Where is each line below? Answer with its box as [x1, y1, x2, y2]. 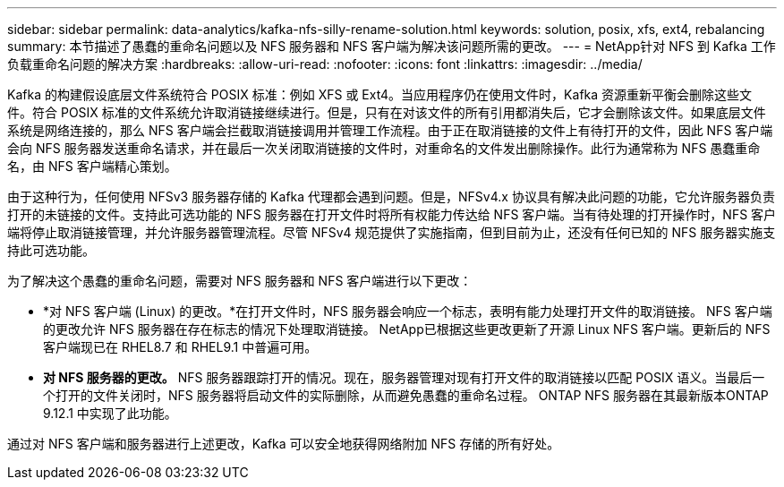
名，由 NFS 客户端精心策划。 [7, 158, 177, 174]
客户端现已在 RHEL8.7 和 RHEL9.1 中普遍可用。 [43, 339, 318, 355]
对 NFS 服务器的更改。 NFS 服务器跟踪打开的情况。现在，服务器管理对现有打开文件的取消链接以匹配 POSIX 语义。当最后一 [43, 370, 765, 385]
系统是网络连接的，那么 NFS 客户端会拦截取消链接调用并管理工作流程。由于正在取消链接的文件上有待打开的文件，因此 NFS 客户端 [7, 123, 773, 138]
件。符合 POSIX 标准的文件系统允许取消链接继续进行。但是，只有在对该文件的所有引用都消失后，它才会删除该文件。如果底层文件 [7, 105, 766, 120]
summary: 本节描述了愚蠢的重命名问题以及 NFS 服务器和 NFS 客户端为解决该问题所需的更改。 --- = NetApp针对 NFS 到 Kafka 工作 [7, 38, 776, 54]
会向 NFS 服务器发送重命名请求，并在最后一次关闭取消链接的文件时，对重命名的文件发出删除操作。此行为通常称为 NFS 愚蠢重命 [7, 141, 761, 156]
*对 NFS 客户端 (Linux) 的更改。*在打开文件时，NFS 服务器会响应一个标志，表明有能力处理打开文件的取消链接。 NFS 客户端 [43, 303, 772, 319]
